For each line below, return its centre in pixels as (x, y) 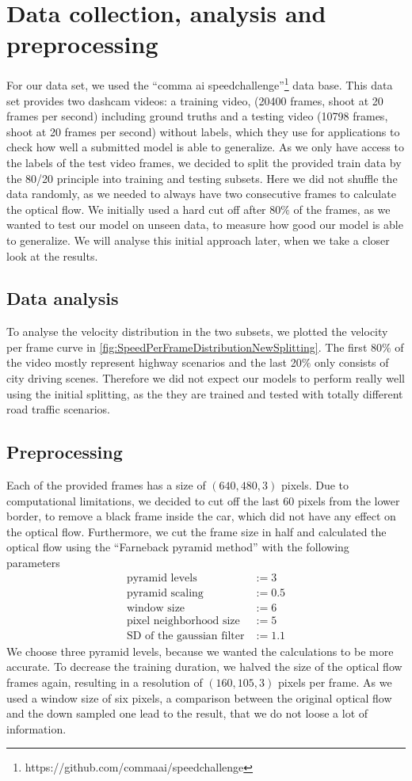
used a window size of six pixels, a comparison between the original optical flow (199, 697)
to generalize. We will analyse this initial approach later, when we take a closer (198, 240)
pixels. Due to (315, 485)
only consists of (351, 362)
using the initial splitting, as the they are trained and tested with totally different (205, 393)
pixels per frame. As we (335, 682)
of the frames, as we (342, 209)
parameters (33, 563)
